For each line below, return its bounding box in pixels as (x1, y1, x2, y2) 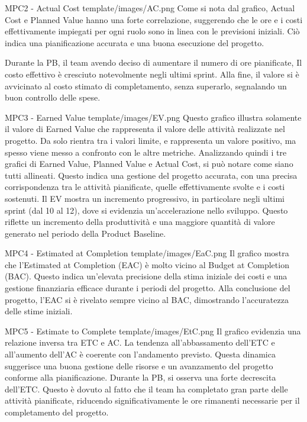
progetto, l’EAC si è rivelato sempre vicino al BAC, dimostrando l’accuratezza (5, 293, 289, 305)
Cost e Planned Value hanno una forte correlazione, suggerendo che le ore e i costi (5, 13, 303, 25)
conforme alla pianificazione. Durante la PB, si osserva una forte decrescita (5, 371, 276, 384)
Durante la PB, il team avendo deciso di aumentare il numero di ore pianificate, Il (5, 56, 302, 69)
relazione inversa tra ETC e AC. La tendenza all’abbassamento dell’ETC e (5, 336, 275, 349)
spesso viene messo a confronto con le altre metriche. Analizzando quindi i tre (5, 146, 287, 158)
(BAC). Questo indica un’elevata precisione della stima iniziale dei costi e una (5, 270, 287, 282)
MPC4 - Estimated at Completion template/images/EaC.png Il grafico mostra (5, 247, 289, 259)
